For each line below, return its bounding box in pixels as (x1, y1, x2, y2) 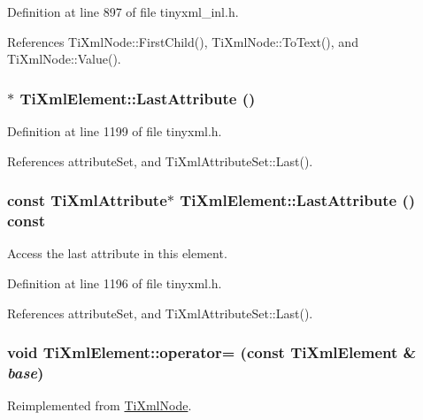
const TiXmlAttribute (7, 189, 167, 211)
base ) (7, 361, 44, 383)
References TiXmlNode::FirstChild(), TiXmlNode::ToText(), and (7, 32, 358, 50)
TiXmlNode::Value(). (7, 50, 121, 68)
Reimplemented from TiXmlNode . (7, 396, 192, 415)
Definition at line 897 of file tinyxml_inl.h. (7, 3, 239, 20)
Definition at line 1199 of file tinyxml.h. (7, 122, 222, 140)
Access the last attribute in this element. (7, 244, 227, 263)
